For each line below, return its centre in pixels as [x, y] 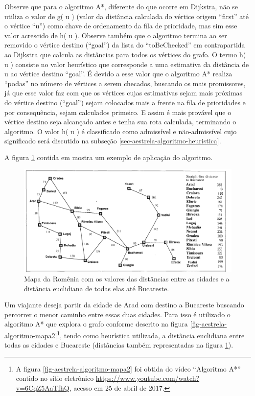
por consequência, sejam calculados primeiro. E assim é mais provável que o [118, 112]
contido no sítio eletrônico [55, 378]
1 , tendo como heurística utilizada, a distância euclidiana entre [151, 334]
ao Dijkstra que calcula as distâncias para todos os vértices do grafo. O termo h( [125, 54]
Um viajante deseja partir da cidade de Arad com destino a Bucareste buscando [124, 305]
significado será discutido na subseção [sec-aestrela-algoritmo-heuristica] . [113, 141]
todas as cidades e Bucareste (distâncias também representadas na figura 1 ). [119, 345]
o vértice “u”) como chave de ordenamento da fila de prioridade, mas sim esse [121, 26]
